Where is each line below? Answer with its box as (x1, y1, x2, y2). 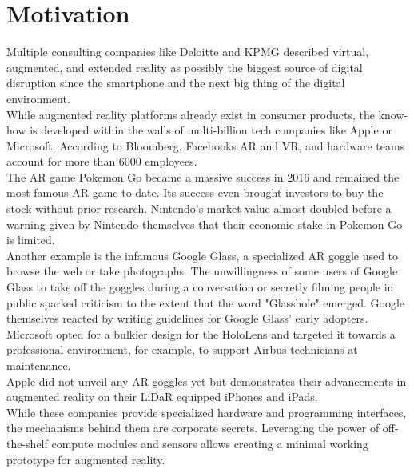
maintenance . (6, 357, 71, 373)
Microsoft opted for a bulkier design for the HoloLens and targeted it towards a (6, 325, 396, 342)
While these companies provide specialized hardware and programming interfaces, (6, 403, 407, 420)
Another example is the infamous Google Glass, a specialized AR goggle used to (6, 247, 399, 263)
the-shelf (6, 435, 48, 451)
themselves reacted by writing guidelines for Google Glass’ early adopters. (6, 310, 368, 327)
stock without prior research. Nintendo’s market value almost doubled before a (6, 200, 392, 217)
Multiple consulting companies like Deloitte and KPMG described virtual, (6, 43, 369, 60)
